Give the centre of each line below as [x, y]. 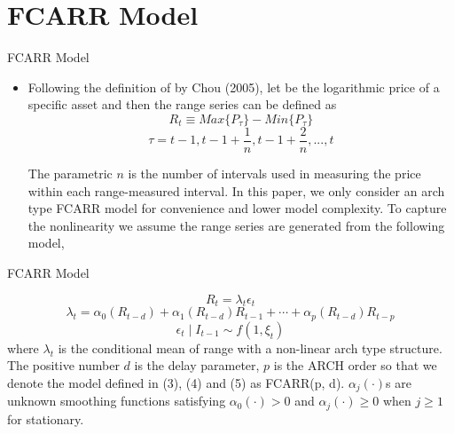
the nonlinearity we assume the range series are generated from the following [236, 225]
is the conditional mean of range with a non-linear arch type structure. [250, 347]
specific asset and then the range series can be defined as [182, 104]
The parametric [70, 173]
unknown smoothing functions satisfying [117, 401]
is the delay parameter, [197, 365]
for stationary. [46, 418]
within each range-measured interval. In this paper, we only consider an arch [236, 190]
